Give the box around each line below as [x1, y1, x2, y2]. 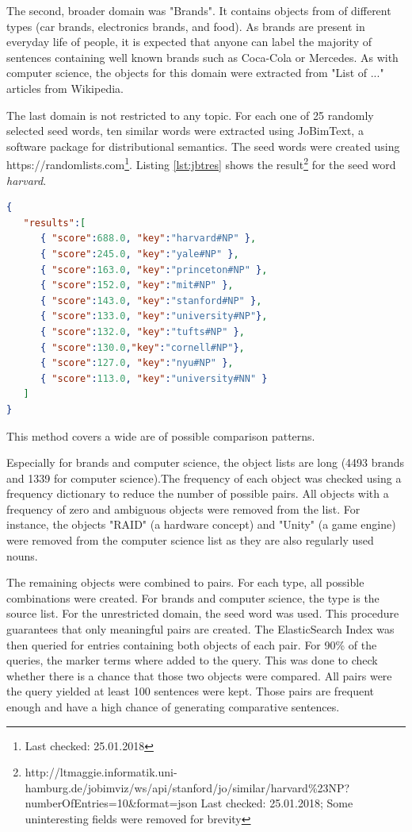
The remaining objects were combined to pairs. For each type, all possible [6, 574, 364, 591]
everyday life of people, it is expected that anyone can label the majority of [6, 33, 372, 50]
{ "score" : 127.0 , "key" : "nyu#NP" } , [40, 357, 234, 369]
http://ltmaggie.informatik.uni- [25, 764, 177, 780]
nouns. [6, 547, 38, 564]
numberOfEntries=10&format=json [25, 795, 197, 811]
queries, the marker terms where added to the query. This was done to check [6, 652, 378, 668]
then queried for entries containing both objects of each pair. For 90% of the [6, 636, 377, 653]
